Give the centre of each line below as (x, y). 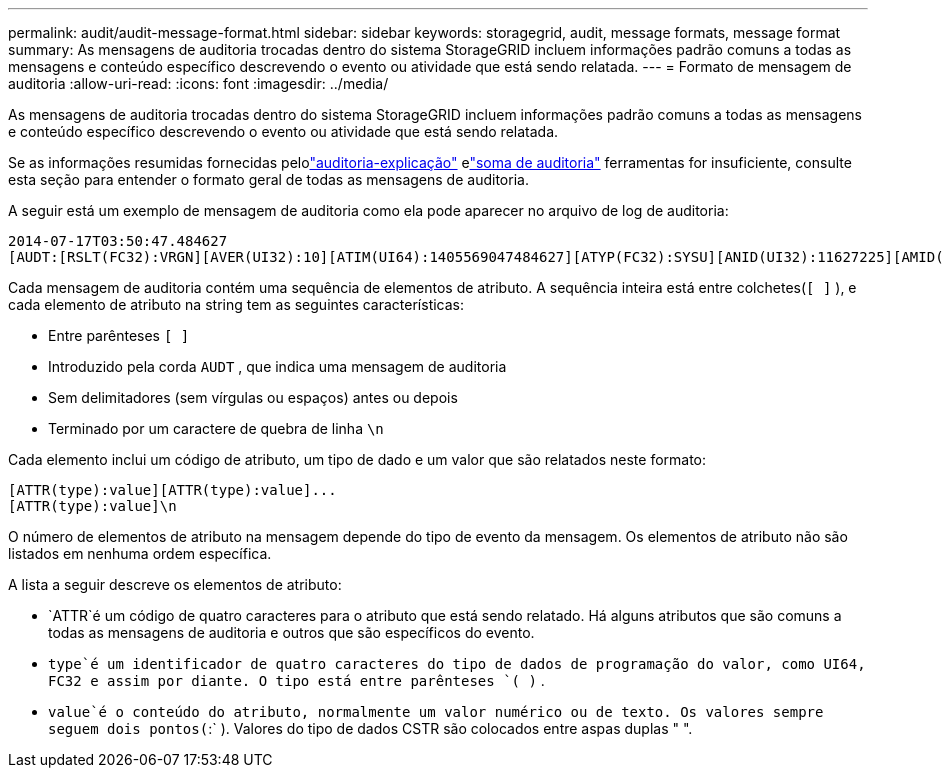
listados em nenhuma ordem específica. (140, 553)
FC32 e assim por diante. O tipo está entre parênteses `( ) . (296, 680)
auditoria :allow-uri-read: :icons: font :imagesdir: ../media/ (198, 83)
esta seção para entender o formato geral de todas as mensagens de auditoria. (268, 179)
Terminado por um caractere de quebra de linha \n (216, 428)
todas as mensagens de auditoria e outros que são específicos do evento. (291, 632)
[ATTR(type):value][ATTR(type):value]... (172, 490)
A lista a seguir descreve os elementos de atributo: (175, 584)
